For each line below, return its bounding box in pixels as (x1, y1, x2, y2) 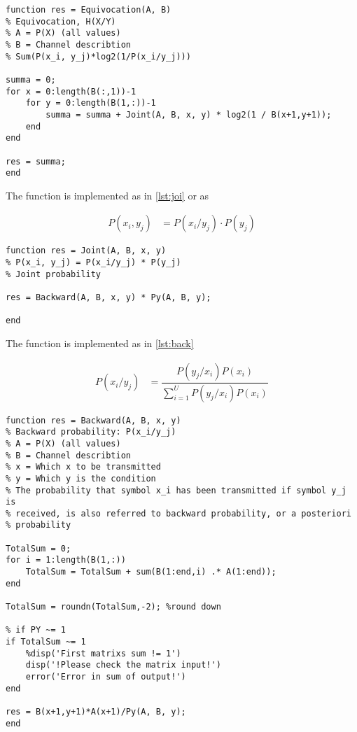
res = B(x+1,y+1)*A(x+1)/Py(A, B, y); (6, 706, 186, 717)
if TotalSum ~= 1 (6, 637, 86, 647)
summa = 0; (6, 74, 56, 85)
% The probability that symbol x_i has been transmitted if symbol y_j (6, 485, 346, 495)
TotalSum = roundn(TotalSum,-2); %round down (6, 602, 221, 612)
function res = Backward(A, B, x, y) (6, 415, 181, 425)
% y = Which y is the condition (6, 473, 156, 484)
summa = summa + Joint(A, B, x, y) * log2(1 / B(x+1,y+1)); (45, 109, 332, 120)
